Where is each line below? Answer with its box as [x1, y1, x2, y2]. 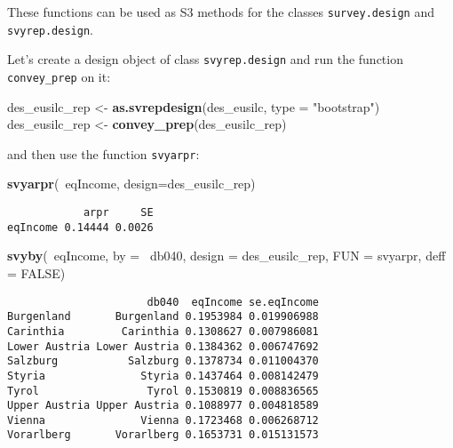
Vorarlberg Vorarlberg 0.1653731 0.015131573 [7, 428, 319, 442]
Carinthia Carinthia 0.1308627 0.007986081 [7, 324, 319, 338]
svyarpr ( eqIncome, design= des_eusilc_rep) [7, 174, 256, 193]
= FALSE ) [7, 263, 66, 282]
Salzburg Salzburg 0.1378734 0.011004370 [7, 355, 319, 368]
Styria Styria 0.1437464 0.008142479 [7, 369, 319, 382]
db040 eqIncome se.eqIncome [147, 295, 319, 308]
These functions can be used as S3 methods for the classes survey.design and [7, 3, 435, 20]
